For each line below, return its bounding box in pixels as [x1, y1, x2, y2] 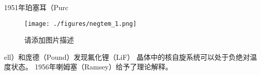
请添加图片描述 [24, 34, 74, 45]
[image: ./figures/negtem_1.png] [24, 20, 137, 27]
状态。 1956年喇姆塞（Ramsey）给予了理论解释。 [11, 61, 172, 72]
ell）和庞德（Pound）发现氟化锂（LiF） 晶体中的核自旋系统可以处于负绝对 [4, 51, 250, 62]
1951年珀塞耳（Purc [4, 2, 69, 12]
